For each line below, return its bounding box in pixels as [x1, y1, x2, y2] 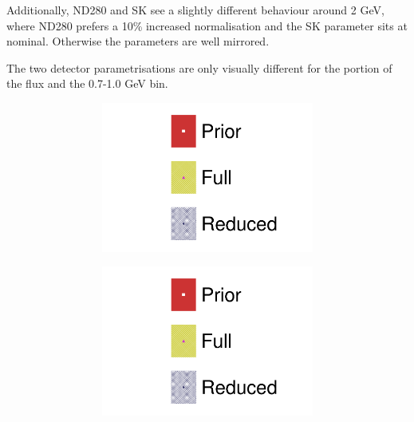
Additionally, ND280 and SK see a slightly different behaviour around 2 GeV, [6, 2, 384, 18]
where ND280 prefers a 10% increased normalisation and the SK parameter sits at [6, 17, 408, 34]
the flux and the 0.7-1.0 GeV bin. [6, 75, 168, 92]
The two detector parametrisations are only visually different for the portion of [6, 59, 392, 76]
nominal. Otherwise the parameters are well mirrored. [6, 33, 270, 49]
